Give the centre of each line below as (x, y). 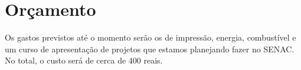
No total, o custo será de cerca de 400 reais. (84, 60)
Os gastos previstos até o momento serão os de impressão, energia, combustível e (150, 37)
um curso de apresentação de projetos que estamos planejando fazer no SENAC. (150, 49)
